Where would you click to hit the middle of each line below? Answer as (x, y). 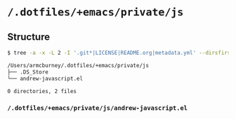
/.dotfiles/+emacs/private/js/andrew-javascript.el (98, 108)
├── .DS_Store (28, 72)
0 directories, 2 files (42, 91)
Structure (29, 37)
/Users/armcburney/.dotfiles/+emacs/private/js (78, 65)
